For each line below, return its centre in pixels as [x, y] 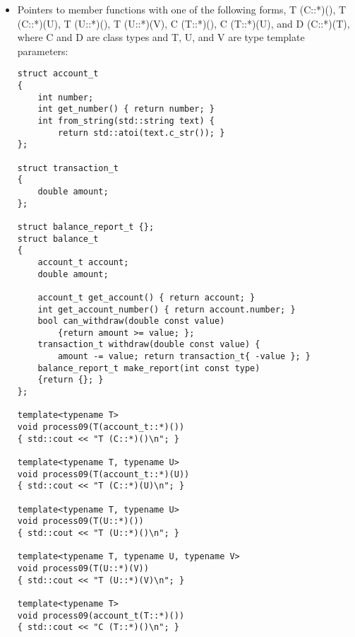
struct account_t [58, 74]
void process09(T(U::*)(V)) [83, 568]
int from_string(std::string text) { [126, 121]
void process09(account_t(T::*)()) [101, 615]
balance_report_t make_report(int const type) [149, 368]
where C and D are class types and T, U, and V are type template [161, 37]
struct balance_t [58, 239]
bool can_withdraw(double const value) [131, 321]
